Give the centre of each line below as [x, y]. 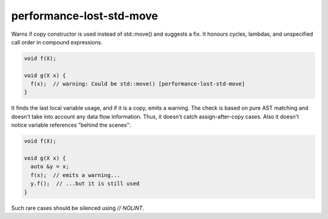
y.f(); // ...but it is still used [85, 184]
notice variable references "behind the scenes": [71, 125]
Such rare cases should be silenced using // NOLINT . [78, 208]
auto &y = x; [50, 167]
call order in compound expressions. [57, 42]
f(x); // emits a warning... [76, 175]
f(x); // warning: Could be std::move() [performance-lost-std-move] [138, 84]
